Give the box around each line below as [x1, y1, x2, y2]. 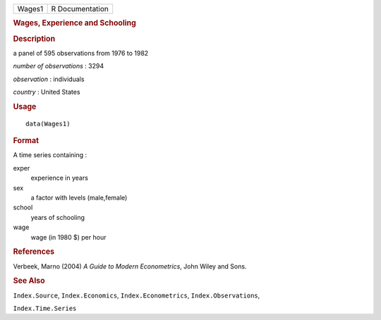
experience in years [30, 173, 88, 183]
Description [13, 34, 56, 44]
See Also [13, 276, 45, 285]
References [13, 247, 55, 257]
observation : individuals [13, 75, 85, 83]
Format [13, 136, 39, 146]
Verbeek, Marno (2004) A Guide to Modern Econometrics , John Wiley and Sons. [13, 261, 247, 271]
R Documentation [51, 4, 109, 13]
